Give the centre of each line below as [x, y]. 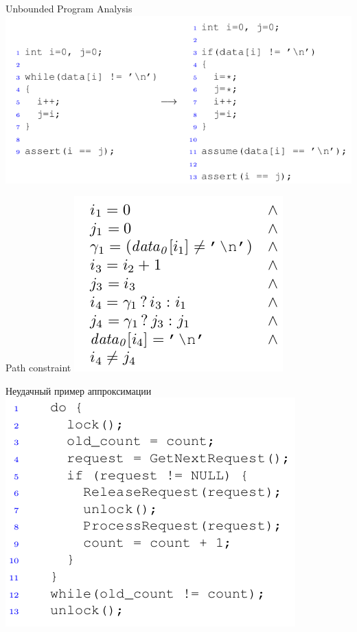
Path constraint [38, 368]
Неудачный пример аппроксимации [79, 390]
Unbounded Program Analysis [69, 8]
